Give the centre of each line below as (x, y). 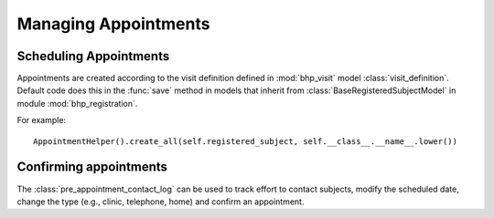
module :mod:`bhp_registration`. (77, 103)
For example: (42, 120)
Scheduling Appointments (93, 56)
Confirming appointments (92, 167)
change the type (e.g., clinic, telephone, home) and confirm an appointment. (161, 202)
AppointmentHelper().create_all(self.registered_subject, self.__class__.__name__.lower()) (245, 141)
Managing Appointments (113, 24)
